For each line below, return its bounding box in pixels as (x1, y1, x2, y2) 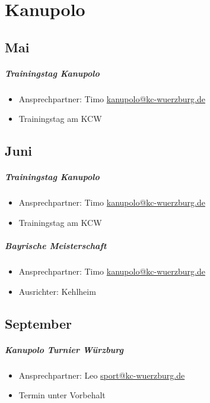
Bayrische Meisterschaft (5, 240, 107, 252)
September (5, 314, 72, 332)
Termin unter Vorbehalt (18, 389, 106, 401)
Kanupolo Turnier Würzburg (5, 343, 123, 355)
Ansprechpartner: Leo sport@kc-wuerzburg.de (18, 369, 185, 381)
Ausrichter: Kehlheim (18, 285, 96, 297)
